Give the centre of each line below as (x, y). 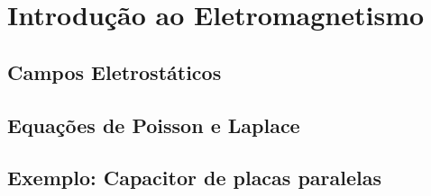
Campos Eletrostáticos (115, 71)
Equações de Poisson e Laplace (154, 125)
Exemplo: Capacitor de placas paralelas (195, 178)
